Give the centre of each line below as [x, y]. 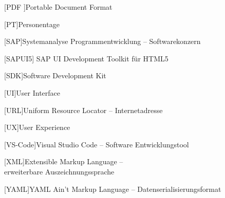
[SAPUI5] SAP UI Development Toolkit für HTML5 [86, 58]
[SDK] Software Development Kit [55, 75]
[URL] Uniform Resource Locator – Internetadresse [83, 110]
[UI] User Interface [32, 92]
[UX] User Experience [37, 127]
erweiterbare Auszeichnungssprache [59, 171]
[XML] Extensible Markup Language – [64, 161]
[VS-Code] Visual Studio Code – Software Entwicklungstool [97, 144]
